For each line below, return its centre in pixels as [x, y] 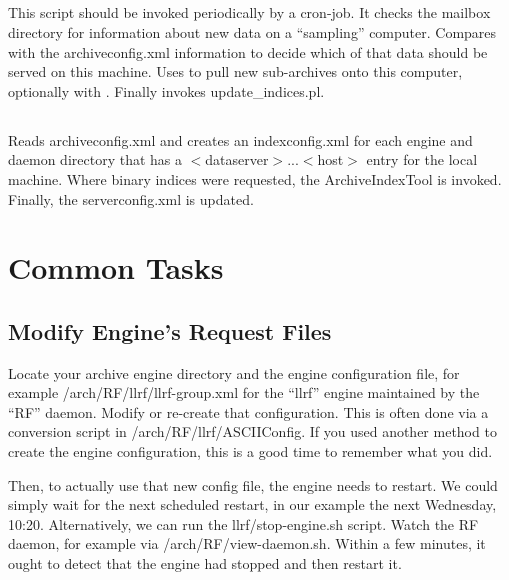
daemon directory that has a [95, 159]
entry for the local [422, 159]
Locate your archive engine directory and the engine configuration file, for [234, 372]
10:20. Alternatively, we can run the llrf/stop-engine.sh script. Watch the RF [243, 523]
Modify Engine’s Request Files [170, 330]
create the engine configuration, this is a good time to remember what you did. [250, 451]
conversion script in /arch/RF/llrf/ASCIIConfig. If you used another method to [252, 431]
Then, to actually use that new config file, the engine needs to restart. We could [253, 484]
